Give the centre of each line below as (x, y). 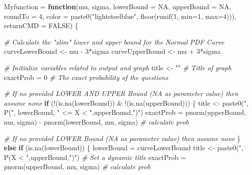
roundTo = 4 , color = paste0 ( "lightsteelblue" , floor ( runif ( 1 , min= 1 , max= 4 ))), (120, 16)
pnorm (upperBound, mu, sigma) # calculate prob (77, 167)
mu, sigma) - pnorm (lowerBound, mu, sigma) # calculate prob (96, 121)
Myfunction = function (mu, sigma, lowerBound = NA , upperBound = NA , (118, 6)
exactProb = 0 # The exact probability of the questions (86, 77)
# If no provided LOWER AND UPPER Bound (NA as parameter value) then (121, 93)
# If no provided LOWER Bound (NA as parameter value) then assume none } (122, 138)
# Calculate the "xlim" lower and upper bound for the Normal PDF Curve (114, 41)
